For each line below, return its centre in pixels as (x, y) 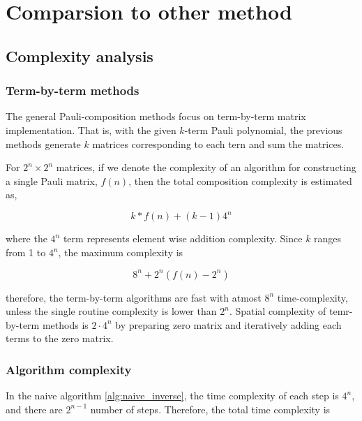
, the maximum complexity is (121, 252)
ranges (328, 238)
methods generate (43, 143)
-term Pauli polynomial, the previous (263, 130)
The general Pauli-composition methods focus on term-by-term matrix (156, 116)
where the (27, 238)
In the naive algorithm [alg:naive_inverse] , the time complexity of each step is (172, 396)
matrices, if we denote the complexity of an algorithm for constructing (206, 167)
